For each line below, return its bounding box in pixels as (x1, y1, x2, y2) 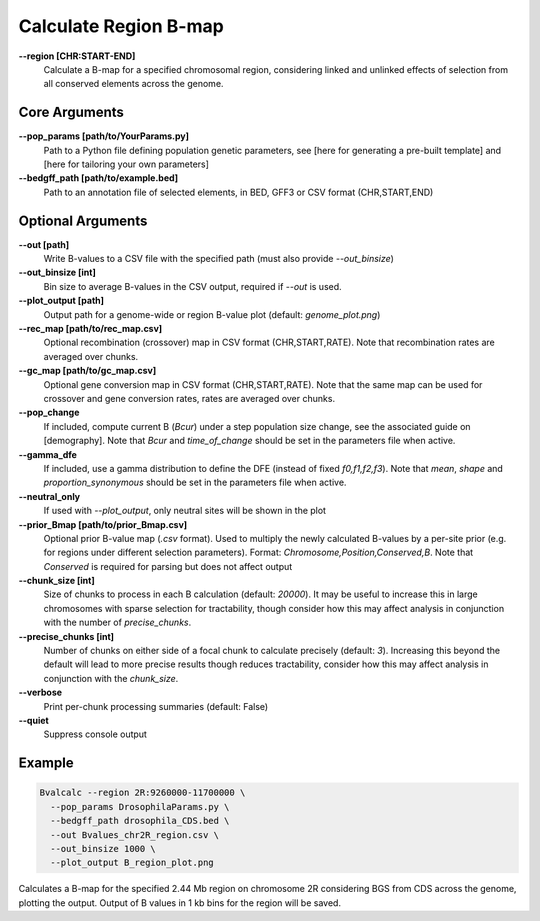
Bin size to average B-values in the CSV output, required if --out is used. (43, 280, 342, 292)
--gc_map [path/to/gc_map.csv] (18, 365, 157, 377)
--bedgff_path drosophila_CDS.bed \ (50, 815, 230, 827)
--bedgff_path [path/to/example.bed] (18, 172, 179, 184)
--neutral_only (18, 490, 81, 502)
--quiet (18, 714, 49, 726)
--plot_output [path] (18, 295, 105, 307)
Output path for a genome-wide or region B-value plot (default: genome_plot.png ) (43, 308, 381, 320)
